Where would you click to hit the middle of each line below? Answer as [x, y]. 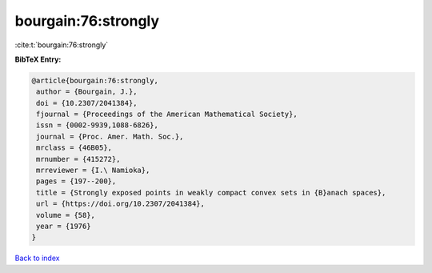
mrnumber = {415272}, [78, 159]
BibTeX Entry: [38, 59]
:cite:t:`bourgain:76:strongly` [62, 45]
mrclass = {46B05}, [74, 148]
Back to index [37, 258]
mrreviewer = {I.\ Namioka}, [93, 171]
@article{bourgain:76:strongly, [95, 80]
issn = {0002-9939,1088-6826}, [98, 125]
